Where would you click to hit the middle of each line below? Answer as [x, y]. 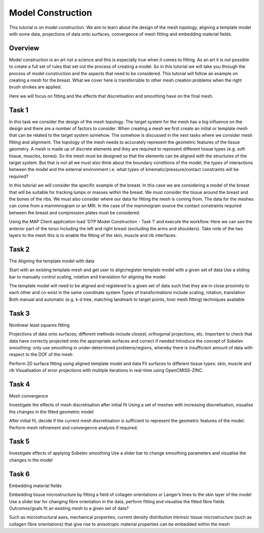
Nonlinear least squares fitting [39, 325]
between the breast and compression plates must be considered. [75, 213]
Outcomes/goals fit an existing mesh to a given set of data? [69, 508]
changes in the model [31, 460]
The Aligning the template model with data [52, 261]
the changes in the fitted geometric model [51, 412]
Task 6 [20, 474]
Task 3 [20, 313]
